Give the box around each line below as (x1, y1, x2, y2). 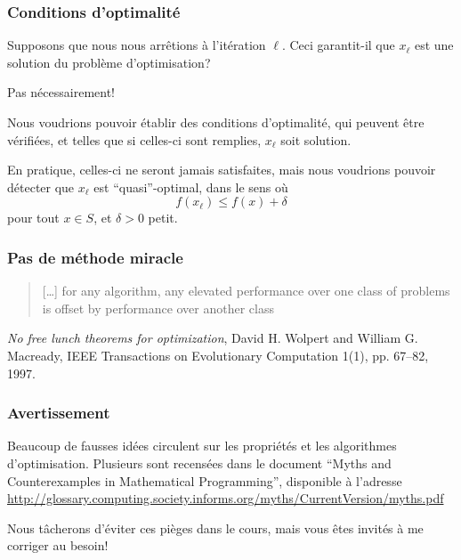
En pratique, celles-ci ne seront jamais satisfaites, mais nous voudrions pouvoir (7, 160, 436, 179)
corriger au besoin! (7, 536, 109, 555)
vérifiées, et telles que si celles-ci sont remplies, (7, 130, 262, 149)
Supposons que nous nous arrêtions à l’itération (7, 36, 266, 54)
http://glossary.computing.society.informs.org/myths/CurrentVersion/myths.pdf (7, 489, 444, 507)
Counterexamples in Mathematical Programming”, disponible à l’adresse (7, 471, 402, 490)
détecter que (7, 177, 75, 196)
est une (414, 36, 454, 54)
